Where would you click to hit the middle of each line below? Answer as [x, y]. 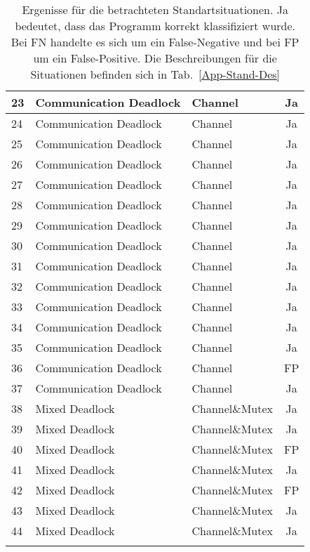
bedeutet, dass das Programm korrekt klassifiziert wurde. [155, 26]
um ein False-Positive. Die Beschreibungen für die [155, 58]
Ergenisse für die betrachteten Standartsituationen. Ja [155, 9]
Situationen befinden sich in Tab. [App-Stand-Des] [155, 74]
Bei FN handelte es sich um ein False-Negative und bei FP [155, 42]
